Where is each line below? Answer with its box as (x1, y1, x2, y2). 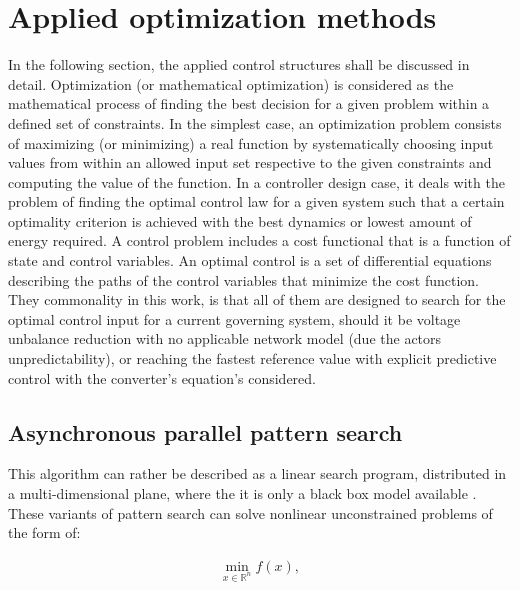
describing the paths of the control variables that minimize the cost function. (8, 269, 479, 290)
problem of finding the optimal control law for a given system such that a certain (8, 191, 505, 212)
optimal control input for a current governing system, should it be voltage (8, 308, 461, 329)
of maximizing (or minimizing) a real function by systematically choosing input (8, 132, 494, 153)
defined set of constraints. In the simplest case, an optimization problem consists (8, 112, 502, 133)
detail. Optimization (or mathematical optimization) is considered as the (8, 73, 454, 94)
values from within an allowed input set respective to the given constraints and (8, 152, 492, 173)
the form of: (8, 522, 81, 543)
